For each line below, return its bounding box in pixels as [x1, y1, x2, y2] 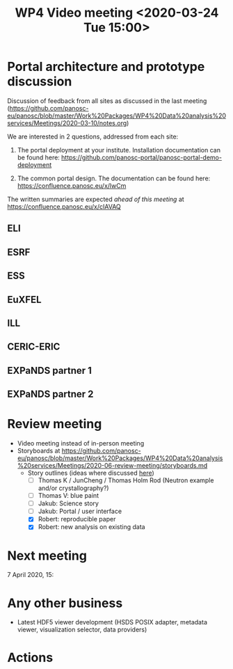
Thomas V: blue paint [38, 491, 99, 500]
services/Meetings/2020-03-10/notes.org [7, 118, 127, 127]
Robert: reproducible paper [38, 515, 116, 524]
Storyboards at [17, 447, 61, 455]
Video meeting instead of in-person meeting [17, 439, 145, 447]
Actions [7, 650, 54, 666]
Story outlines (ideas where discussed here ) [27, 469, 154, 477]
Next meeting [7, 548, 87, 563]
